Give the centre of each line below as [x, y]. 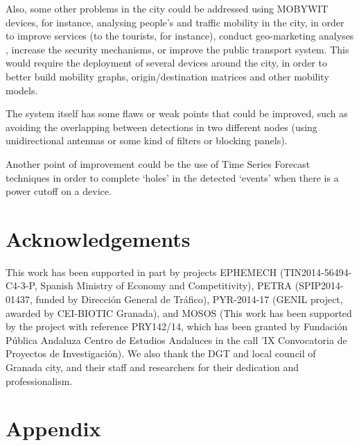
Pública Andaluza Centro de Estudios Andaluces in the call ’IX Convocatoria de [176, 340]
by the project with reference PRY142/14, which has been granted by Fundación [177, 326]
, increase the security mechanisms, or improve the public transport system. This [177, 49]
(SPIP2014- [319, 285]
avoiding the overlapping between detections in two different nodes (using [161, 127]
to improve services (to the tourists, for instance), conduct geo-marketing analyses [180, 36]
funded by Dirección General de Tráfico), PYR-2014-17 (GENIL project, [189, 299]
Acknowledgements [98, 238]
